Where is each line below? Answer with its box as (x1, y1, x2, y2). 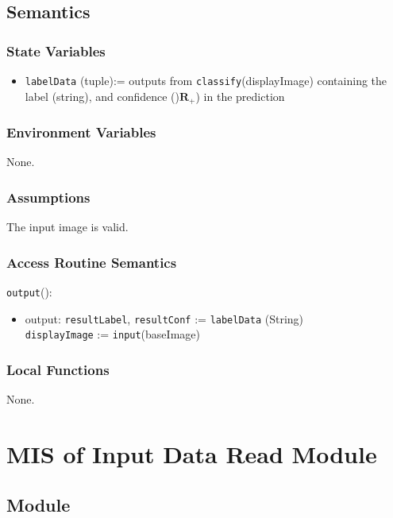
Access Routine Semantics (6, 252, 177, 272)
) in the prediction (195, 87, 285, 104)
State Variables (6, 41, 106, 60)
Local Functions (6, 359, 110, 379)
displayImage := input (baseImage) (25, 326, 200, 342)
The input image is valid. (6, 218, 129, 235)
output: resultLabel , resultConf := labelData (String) (25, 310, 304, 327)
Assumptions (6, 187, 91, 207)
